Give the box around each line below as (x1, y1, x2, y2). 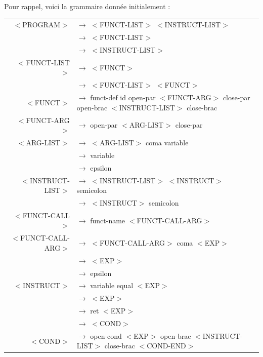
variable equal (90, 280, 134, 291)
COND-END (147, 340, 186, 351)
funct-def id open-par (90, 92, 156, 103)
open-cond (90, 330, 122, 341)
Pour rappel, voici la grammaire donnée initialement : (4, 1, 170, 11)
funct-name (90, 215, 125, 225)
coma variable (145, 137, 189, 148)
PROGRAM (22, 19, 61, 30)
